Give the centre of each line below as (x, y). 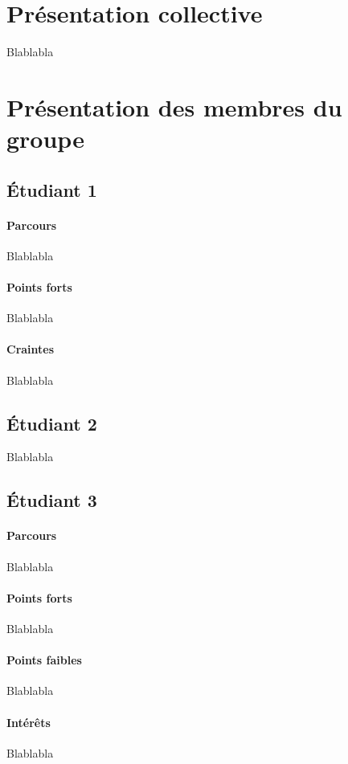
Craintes (31, 349)
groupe (45, 139)
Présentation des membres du (174, 106)
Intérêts (29, 722)
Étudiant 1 (52, 189)
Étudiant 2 (52, 423)
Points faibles (44, 660)
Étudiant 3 (52, 500)
